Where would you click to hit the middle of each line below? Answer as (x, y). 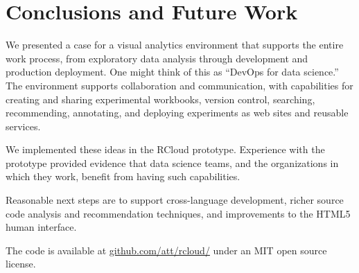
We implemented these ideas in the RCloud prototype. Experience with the (165, 149)
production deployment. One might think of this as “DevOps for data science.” (172, 72)
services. (23, 126)
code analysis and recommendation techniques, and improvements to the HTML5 (178, 213)
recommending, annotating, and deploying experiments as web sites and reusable (177, 113)
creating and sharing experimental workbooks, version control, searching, (160, 99)
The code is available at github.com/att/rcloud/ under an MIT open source (166, 250)
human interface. (41, 227)
